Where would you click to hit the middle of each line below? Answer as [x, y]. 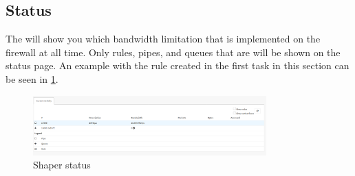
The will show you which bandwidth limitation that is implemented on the [163, 39]
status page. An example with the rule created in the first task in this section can [177, 65]
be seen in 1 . [32, 78]
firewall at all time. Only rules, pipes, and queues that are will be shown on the [173, 52]
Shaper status [62, 165]
